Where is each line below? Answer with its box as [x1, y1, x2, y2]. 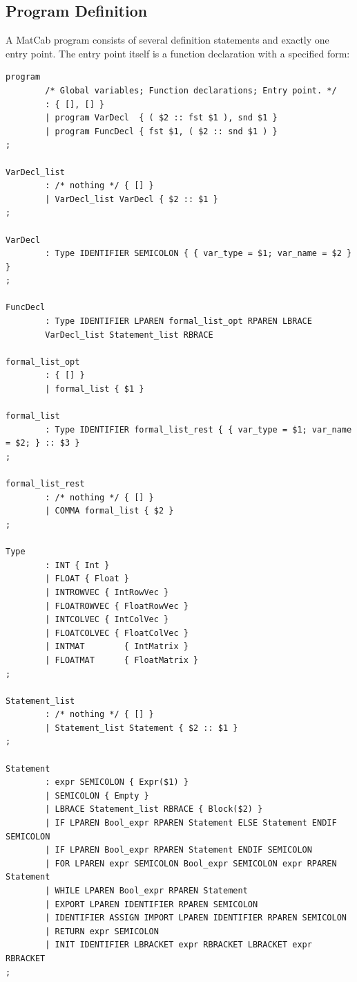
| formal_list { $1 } [45, 384, 144, 394]
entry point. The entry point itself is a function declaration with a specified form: [6, 46, 350, 60]
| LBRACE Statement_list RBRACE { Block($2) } [45, 804, 263, 815]
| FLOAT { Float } [45, 574, 129, 584]
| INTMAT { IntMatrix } [45, 642, 189, 652]
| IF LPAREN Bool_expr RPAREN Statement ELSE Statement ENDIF [45, 818, 337, 828]
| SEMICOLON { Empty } [45, 790, 149, 801]
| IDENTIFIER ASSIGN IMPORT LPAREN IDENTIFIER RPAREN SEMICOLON [45, 913, 347, 923]
